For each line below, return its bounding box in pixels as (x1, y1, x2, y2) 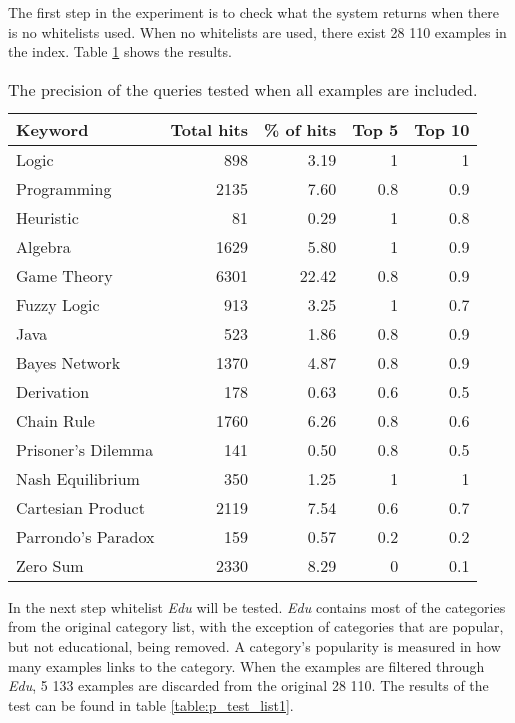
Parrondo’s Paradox (16, 524, 155, 548)
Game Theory (16, 263, 113, 287)
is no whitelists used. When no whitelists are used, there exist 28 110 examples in (8, 21, 507, 42)
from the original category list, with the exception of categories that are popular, (8, 616, 504, 637)
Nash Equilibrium (16, 466, 140, 490)
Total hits (170, 117, 249, 141)
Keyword (16, 117, 89, 141)
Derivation (16, 379, 90, 403)
